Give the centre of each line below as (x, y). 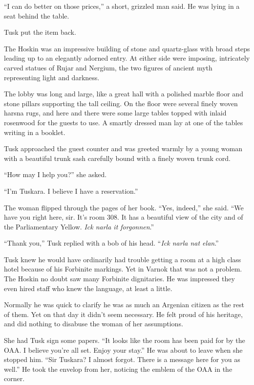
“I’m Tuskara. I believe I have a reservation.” (71, 191)
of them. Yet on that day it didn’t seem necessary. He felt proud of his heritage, (123, 314)
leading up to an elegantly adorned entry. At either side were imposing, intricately (127, 58)
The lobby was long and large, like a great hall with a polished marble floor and (124, 94)
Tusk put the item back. (40, 32)
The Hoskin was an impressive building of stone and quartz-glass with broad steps (127, 48)
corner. (14, 378)
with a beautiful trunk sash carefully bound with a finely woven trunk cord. (117, 158)
